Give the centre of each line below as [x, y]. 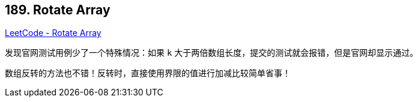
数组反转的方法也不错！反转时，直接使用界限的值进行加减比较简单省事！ [148, 73]
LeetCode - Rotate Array [53, 33]
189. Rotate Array [58, 10]
